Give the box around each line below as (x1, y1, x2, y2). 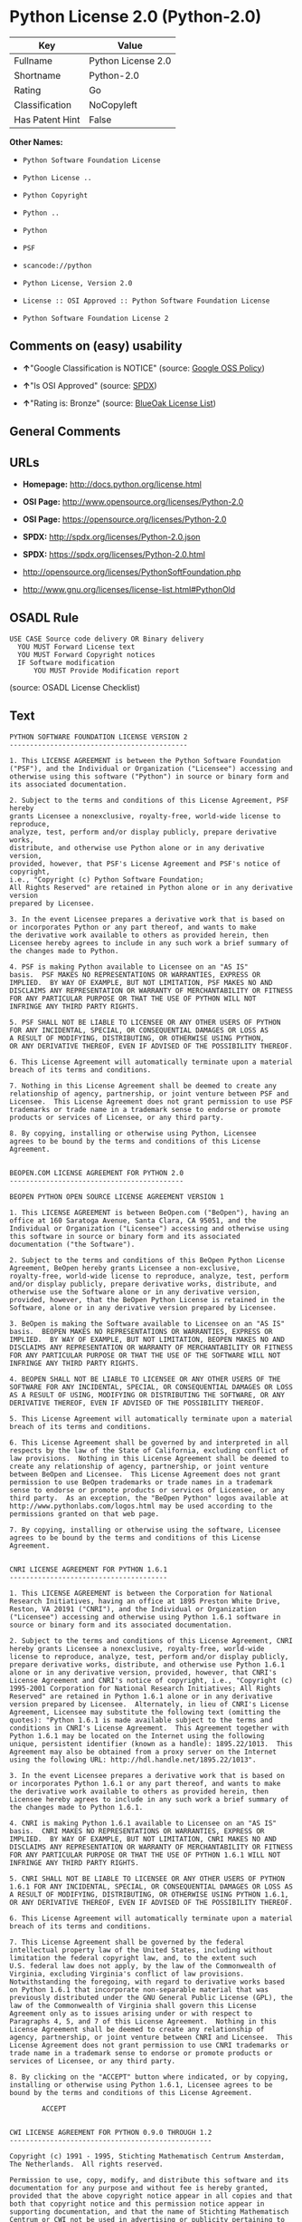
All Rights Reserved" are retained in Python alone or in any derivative (9, 883, 294, 892)
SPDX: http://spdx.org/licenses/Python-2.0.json (22, 531, 201, 542)
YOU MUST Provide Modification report (33, 666, 180, 675)
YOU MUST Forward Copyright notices (17, 650, 156, 659)
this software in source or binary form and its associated (9, 1232, 241, 1241)
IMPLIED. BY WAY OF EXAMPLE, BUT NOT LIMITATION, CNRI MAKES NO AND (9, 1834, 278, 1843)
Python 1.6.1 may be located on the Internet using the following (9, 1731, 265, 1741)
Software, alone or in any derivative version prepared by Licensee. (9, 1303, 278, 1312)
